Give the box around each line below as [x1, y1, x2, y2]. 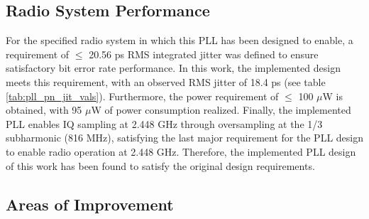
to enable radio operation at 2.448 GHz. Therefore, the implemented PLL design [6, 144, 356, 159]
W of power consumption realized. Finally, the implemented [91, 102, 351, 117]
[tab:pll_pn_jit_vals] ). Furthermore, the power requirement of [6, 88, 279, 103]
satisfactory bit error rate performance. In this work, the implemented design [6, 60, 341, 75]
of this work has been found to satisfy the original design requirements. [6, 158, 315, 173]
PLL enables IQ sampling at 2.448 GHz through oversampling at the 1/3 [6, 116, 323, 131]
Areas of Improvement [6, 193, 174, 215]
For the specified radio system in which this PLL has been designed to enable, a [6, 33, 353, 48]
